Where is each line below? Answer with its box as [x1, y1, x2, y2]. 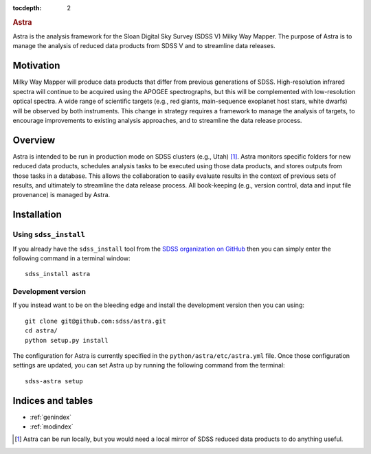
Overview [12, 134, 56, 146]
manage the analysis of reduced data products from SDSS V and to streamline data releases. [12, 42, 276, 50]
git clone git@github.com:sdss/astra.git [25, 317, 166, 325]
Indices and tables [12, 395, 93, 407]
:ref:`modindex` [30, 422, 74, 431]
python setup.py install [25, 337, 109, 344]
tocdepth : [12, 4, 42, 12]
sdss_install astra [25, 270, 91, 278]
